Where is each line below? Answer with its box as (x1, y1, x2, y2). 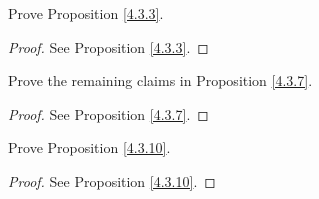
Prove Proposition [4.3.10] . (8, 137, 171, 158)
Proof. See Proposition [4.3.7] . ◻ (8, 103, 209, 124)
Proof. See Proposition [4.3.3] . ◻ (8, 36, 209, 57)
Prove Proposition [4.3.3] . (8, 3, 164, 23)
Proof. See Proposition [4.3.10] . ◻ (8, 170, 216, 191)
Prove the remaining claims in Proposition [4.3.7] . (8, 70, 313, 91)
